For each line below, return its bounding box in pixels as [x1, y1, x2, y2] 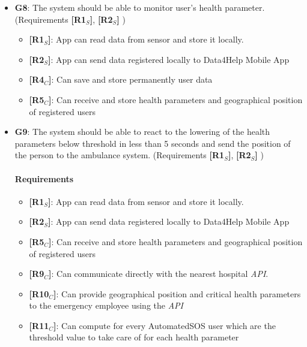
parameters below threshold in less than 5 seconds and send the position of [14, 137, 291, 149]
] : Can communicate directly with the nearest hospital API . [49, 267, 269, 280]
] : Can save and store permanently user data [49, 73, 213, 86]
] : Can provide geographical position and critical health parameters [53, 287, 301, 300]
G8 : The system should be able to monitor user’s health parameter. [14, 1, 265, 13]
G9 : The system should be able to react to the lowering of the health [14, 125, 270, 138]
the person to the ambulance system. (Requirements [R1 [14, 149, 225, 161]
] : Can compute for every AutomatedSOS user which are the [53, 319, 276, 331]
